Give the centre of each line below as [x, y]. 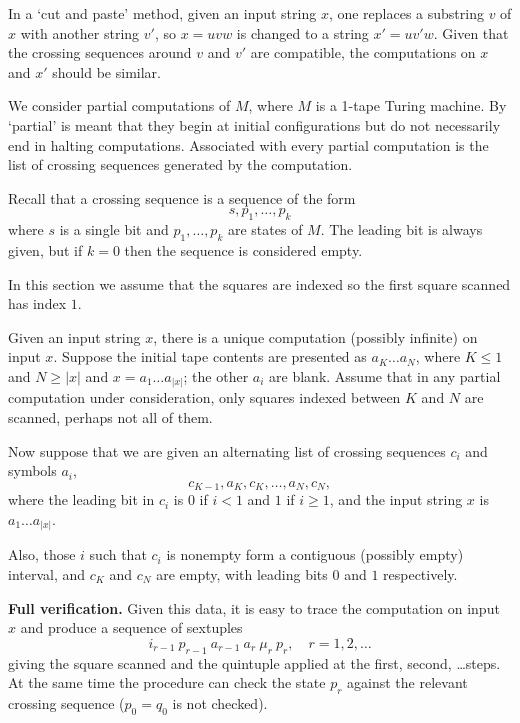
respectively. [420, 573]
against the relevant [407, 682]
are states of [265, 229]
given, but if [45, 249]
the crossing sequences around [100, 52]
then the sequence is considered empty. [243, 249]
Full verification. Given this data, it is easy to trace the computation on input [254, 607]
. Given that [471, 32]
